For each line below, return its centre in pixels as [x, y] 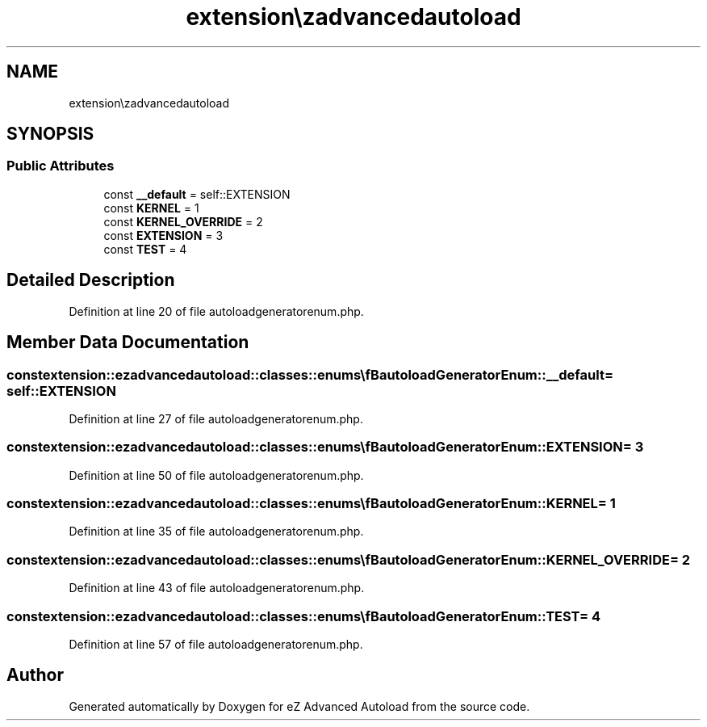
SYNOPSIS [50, 134]
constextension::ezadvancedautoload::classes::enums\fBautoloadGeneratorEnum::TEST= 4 [304, 616]
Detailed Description [91, 280]
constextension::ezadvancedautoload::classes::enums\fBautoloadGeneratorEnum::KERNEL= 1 [311, 503]
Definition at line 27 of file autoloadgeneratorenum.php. [216, 418]
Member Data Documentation [128, 342]
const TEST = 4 [145, 249]
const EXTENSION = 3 [163, 235]
